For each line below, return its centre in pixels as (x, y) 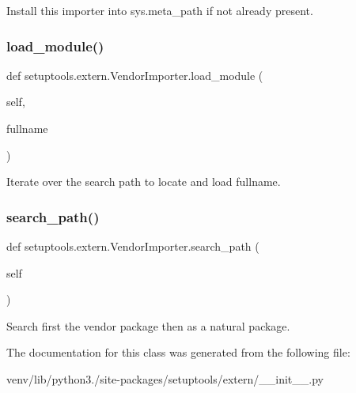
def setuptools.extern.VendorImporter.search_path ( (133, 246)
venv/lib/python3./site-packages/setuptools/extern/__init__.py (165, 378)
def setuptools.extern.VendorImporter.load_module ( (135, 75)
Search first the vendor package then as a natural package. (148, 325)
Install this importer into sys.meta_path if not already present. (160, 10)
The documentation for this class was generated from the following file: (178, 352)
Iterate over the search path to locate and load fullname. (144, 181)
